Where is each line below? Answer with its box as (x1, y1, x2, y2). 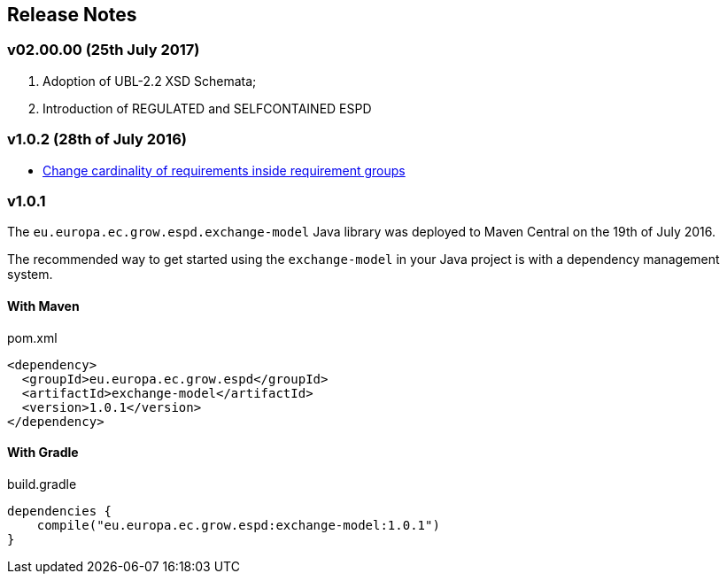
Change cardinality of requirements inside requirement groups (43, 162, 406, 178)
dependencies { (7, 503, 112, 518)
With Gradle (7, 445, 79, 461)
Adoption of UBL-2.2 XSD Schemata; (43, 73, 257, 89)
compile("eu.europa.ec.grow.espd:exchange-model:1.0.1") (36, 517, 440, 532)
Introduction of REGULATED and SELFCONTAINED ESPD (43, 100, 372, 116)
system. (7, 267, 53, 283)
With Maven (7, 298, 80, 314)
